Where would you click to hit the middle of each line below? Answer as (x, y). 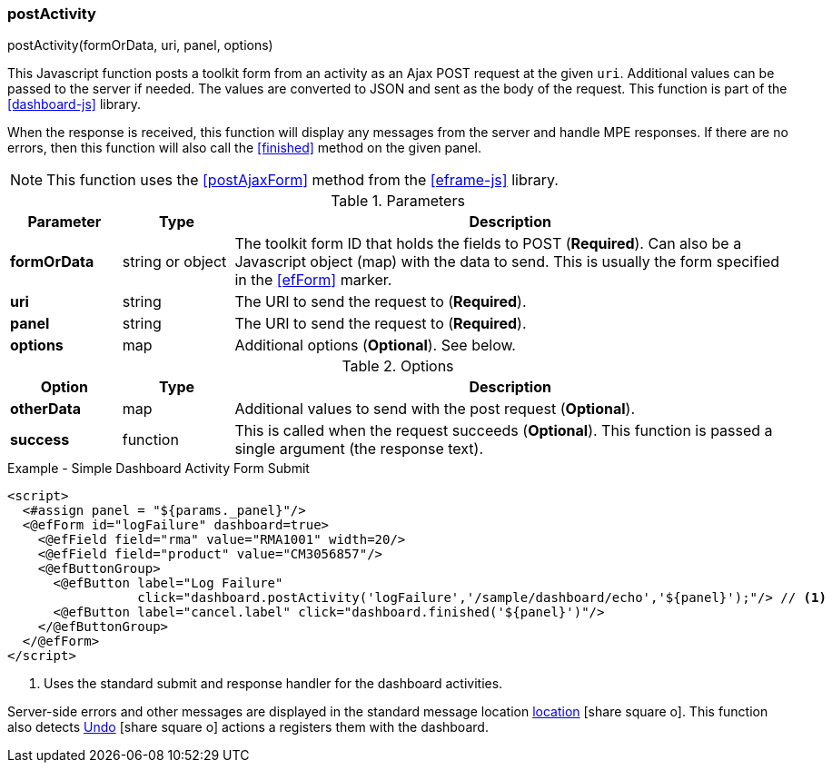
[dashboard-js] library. (74, 104)
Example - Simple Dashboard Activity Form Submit (158, 469)
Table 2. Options (398, 366)
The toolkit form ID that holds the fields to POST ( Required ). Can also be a (488, 244)
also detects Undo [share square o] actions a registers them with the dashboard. (248, 727)
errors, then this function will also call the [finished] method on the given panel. (244, 148)
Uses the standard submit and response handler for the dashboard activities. (273, 684)
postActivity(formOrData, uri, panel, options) (140, 45)
